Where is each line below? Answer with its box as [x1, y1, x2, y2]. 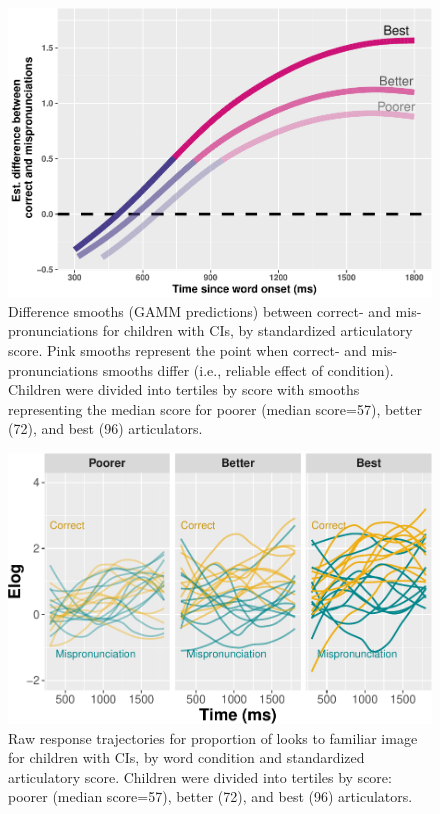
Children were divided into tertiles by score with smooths [8, 379, 360, 400]
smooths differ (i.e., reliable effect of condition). [102, 359, 394, 380]
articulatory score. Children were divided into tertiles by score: [8, 766, 392, 787]
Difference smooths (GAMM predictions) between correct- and [8, 300, 391, 321]
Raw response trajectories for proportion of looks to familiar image [8, 727, 418, 748]
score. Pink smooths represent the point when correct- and [8, 340, 367, 361]
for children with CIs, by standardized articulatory [102, 320, 413, 341]
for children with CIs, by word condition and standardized [8, 747, 365, 768]
